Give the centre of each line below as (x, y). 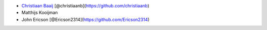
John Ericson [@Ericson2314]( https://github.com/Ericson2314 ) (86, 19)
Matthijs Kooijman (40, 13)
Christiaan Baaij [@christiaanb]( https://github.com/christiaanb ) (85, 6)
